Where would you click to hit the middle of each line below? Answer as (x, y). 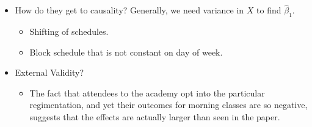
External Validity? (49, 72)
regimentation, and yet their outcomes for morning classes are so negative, (169, 105)
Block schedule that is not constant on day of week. (126, 52)
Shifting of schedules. (69, 31)
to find (269, 10)
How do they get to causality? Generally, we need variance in (129, 10)
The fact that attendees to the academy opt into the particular (147, 93)
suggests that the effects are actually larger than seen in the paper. (155, 116)
